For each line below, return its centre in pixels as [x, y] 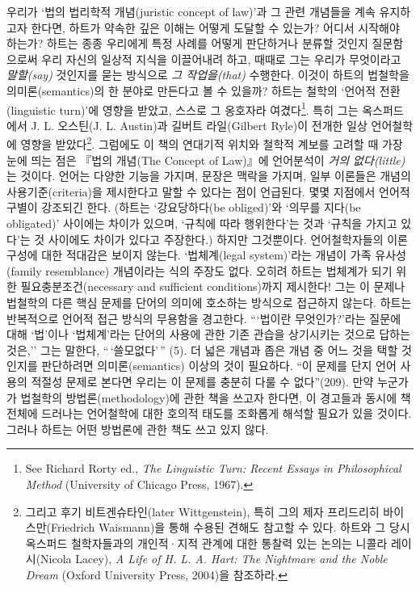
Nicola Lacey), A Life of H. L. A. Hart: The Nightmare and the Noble [214, 559]
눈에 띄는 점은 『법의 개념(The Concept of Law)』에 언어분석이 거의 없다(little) [206, 160]
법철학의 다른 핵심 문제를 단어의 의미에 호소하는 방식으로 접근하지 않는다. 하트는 [209, 302]
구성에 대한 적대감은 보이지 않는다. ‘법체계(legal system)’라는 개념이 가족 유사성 [206, 255]
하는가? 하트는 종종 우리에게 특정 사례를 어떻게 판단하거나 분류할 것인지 [187, 43]
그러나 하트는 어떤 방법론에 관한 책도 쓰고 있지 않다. [138, 429]
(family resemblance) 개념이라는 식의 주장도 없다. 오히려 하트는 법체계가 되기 [199, 270]
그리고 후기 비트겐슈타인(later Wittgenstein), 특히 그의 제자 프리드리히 [202, 511]
